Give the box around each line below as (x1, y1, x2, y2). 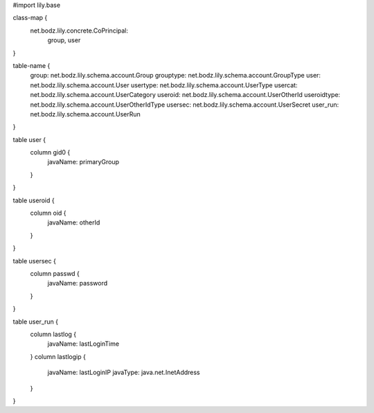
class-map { (12, 14, 48, 22)
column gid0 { (30, 148, 71, 157)
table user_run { (12, 317, 59, 326)
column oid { (30, 209, 66, 218)
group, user (47, 36, 81, 44)
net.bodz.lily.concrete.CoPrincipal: (30, 26, 128, 35)
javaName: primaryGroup (47, 158, 120, 166)
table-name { (12, 61, 51, 69)
